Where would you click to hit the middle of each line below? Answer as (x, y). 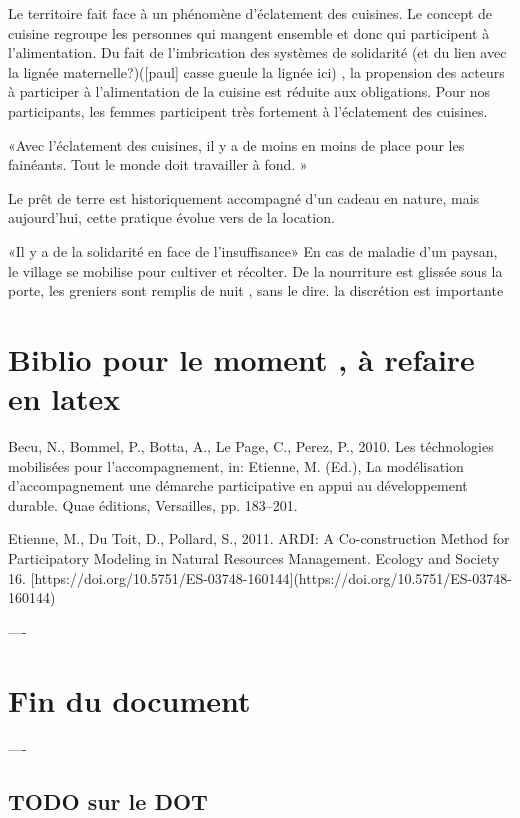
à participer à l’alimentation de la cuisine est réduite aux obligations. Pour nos (249, 91)
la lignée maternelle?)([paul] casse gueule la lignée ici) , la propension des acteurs (256, 71)
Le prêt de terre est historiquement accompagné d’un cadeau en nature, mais (244, 197)
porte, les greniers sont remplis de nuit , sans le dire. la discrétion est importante (256, 290)
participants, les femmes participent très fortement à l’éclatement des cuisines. (248, 110)
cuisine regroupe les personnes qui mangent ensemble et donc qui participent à (249, 32)
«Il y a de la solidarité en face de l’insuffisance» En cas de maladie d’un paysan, (253, 250)
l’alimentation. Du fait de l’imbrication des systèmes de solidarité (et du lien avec (257, 52)
